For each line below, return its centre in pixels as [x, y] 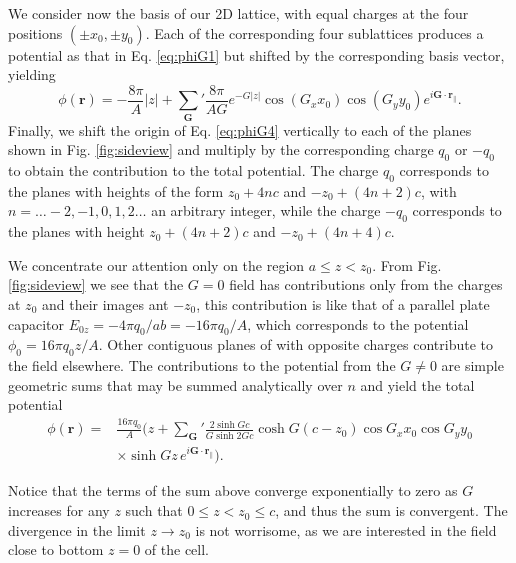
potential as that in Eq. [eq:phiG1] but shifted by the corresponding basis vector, [256, 54]
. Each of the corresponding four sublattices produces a [314, 32]
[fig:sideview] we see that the [96, 284]
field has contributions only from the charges [366, 284]
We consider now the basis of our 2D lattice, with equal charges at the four [238, 13]
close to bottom [56, 549]
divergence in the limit [77, 529]
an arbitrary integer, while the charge [266, 210]
